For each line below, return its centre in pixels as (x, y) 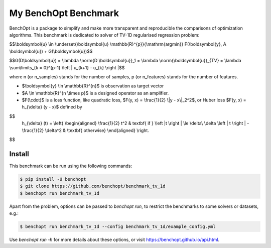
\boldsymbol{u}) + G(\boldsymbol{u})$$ (51, 51)
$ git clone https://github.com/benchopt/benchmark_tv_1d (93, 186)
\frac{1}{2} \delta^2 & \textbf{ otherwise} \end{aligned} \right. (85, 130)
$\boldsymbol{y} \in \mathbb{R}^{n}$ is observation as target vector (93, 86)
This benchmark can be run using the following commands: (71, 166)
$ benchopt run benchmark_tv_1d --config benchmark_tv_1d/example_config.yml (118, 227)
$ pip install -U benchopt (53, 179)
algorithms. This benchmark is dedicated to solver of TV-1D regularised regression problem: (104, 35)
